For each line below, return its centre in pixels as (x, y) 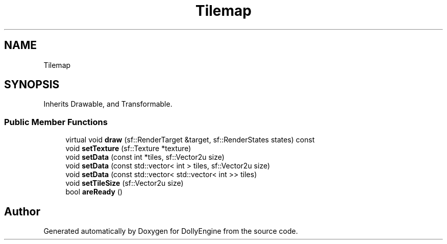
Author (22, 211)
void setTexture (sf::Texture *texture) (128, 149)
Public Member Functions (56, 122)
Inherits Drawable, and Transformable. (108, 104)
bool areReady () (94, 192)
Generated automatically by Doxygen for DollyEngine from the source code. (171, 231)
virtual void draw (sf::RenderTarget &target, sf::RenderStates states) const (190, 140)
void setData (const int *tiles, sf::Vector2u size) (145, 157)
